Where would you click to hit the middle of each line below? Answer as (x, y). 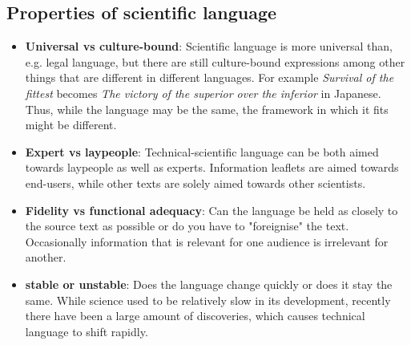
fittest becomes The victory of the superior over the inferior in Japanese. (203, 93)
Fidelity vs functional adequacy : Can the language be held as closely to (212, 210)
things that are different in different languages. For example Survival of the (210, 77)
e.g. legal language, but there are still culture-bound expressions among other (215, 61)
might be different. (71, 125)
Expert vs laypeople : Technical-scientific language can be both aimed (202, 151)
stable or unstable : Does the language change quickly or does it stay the (209, 284)
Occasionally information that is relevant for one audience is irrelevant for (207, 241)
